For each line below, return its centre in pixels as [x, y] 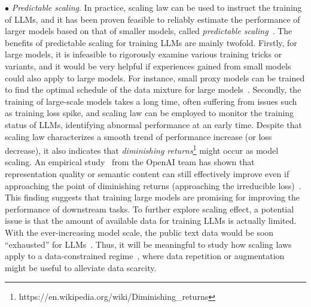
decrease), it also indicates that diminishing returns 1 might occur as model [142, 149]
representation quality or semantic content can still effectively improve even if [147, 173]
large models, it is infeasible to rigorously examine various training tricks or [144, 54]
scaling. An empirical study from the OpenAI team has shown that [130, 162]
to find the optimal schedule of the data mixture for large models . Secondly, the [153, 89]
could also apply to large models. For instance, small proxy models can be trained [155, 77]
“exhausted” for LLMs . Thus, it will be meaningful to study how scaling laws [148, 244]
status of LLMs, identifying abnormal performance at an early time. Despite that [153, 124]
